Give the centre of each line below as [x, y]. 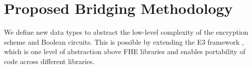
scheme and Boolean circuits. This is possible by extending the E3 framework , [124, 41]
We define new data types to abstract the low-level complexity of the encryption [126, 32]
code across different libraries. [49, 61]
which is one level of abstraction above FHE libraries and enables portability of [125, 51]
